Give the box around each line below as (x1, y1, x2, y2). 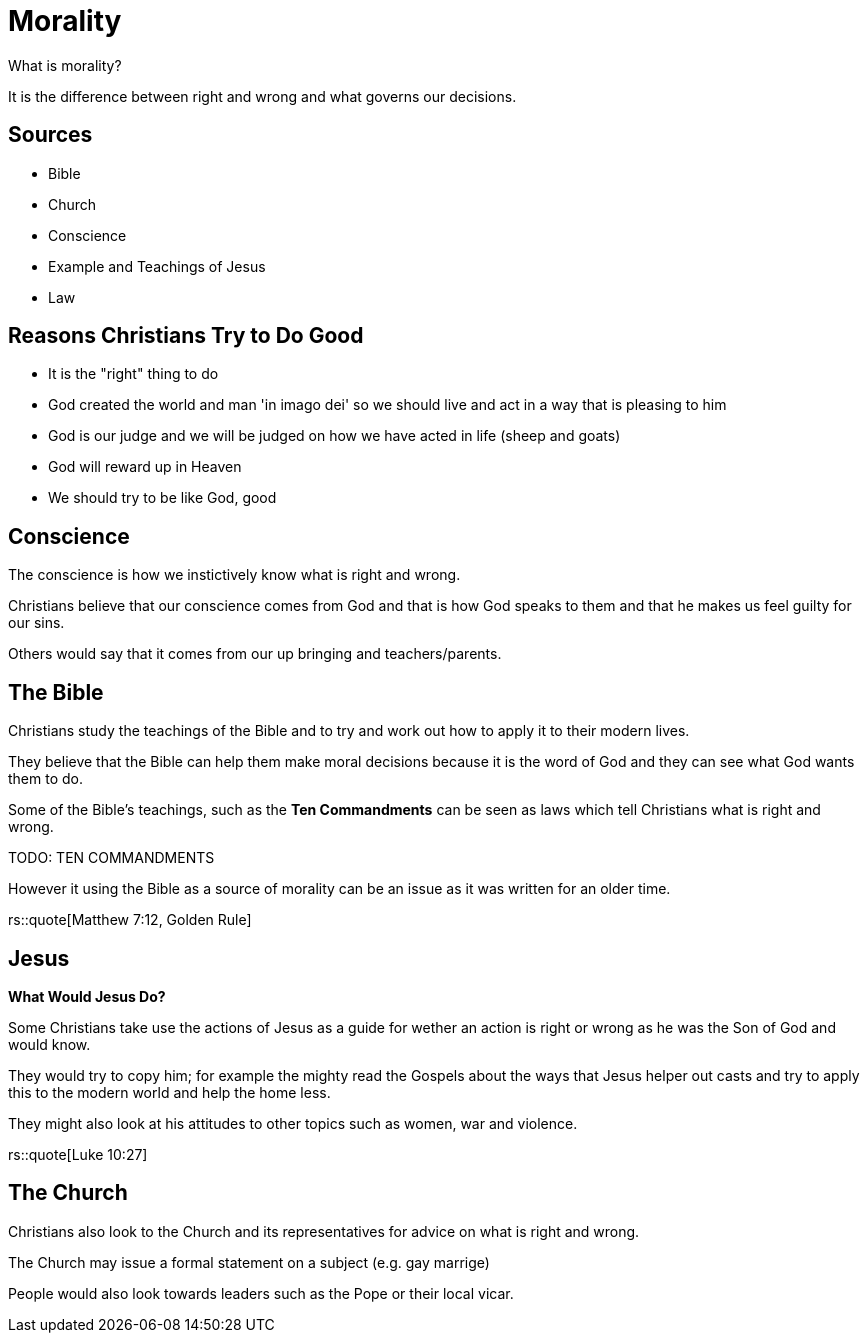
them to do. (8, 770, 83, 788)
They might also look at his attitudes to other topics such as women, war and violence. (8, 1114, 578, 1132)
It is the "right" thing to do (48, 365, 219, 383)
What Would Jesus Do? (8, 987, 166, 1005)
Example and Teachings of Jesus (48, 257, 266, 275)
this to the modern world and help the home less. (8, 1083, 331, 1101)
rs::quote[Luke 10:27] (8, 1145, 148, 1163)
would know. (8, 1035, 91, 1053)
